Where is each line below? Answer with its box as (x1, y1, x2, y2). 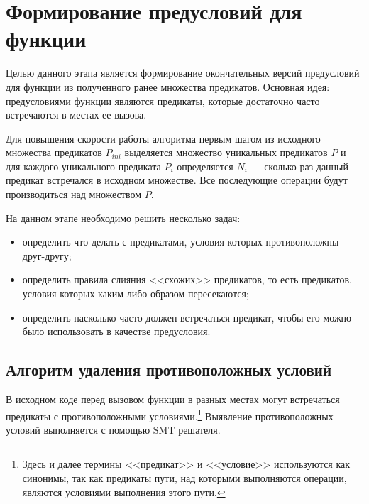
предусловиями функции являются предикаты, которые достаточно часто (6, 93, 320, 108)
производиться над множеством (6, 187, 142, 202)
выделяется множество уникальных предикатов (124, 145, 328, 160)
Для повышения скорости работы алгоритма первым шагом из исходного (6, 131, 321, 146)
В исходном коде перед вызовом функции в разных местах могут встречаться (6, 392, 340, 407)
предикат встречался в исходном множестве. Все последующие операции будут (6, 172, 348, 187)
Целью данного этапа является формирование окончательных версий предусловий (6, 65, 360, 80)
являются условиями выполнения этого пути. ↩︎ (22, 484, 226, 499)
